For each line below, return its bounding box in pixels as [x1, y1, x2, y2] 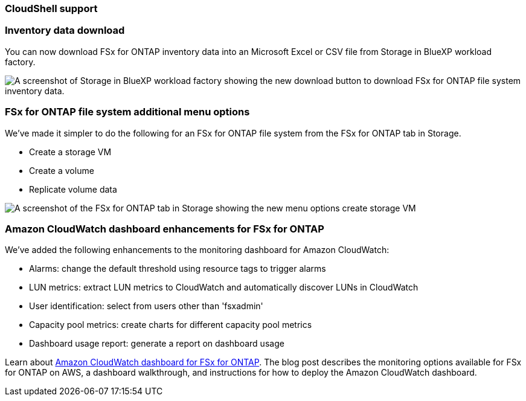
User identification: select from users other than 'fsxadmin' [29, 301, 263, 312]
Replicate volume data [29, 184, 117, 194]
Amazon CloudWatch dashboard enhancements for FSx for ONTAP [5, 222, 324, 235]
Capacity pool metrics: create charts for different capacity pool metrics [29, 319, 312, 330]
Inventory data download [5, 24, 125, 37]
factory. [5, 56, 36, 67]
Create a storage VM [29, 146, 112, 157]
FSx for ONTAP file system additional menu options [5, 106, 250, 118]
